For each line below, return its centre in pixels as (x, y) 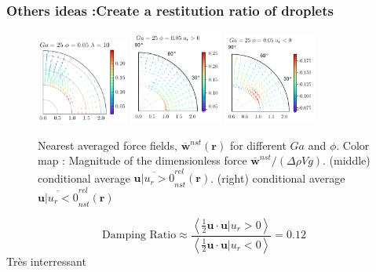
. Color (353, 145)
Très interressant (46, 261)
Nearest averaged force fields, (108, 145)
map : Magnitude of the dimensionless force (142, 160)
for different (258, 145)
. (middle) (347, 160)
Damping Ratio (139, 236)
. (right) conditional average (278, 178)
